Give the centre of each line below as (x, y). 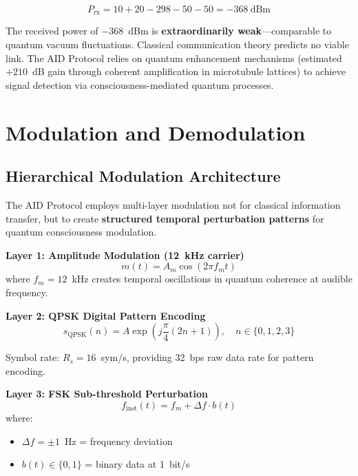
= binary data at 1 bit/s (137, 464)
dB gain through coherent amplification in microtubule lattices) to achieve (189, 71)
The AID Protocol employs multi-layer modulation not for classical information (173, 205)
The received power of (52, 31)
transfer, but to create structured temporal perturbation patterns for (165, 218)
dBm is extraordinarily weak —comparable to (230, 31)
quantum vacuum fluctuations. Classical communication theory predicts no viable (177, 44)
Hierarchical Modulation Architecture (143, 176)
